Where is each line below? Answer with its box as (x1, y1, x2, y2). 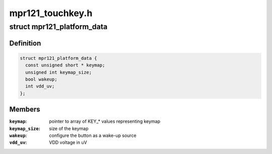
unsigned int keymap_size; (25, 69, 92, 75)
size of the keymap (49, 125, 89, 131)
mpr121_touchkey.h (9, 8, 93, 19)
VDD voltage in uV (49, 139, 88, 145)
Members (9, 105, 40, 114)
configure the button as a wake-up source (49, 132, 137, 138)
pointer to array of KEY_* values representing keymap (49, 118, 161, 124)
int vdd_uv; (25, 84, 55, 89)
